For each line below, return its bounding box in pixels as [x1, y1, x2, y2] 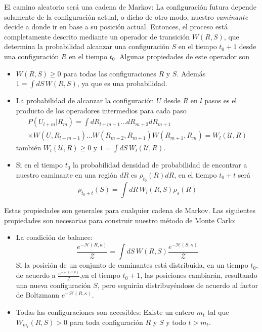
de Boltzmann [16, 289, 60, 300]
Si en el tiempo [16, 159, 63, 170]
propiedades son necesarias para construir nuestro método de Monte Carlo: [4, 215, 236, 225]
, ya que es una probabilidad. [77, 78, 167, 89]
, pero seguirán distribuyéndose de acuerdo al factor [97, 279, 258, 290]
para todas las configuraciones [63, 68, 156, 78]
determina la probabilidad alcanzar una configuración [4, 41, 169, 52]
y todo [166, 316, 186, 327]
